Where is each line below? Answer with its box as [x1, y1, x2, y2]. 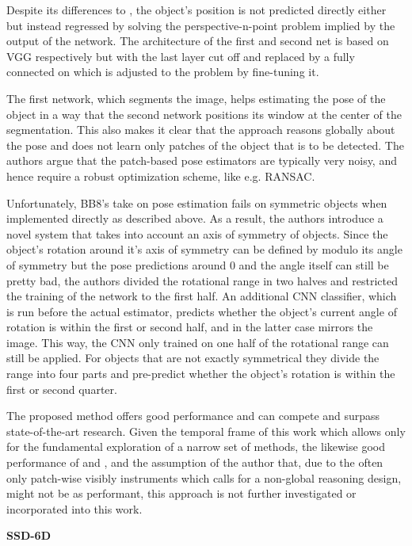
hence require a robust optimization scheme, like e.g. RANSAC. [6, 167, 315, 184]
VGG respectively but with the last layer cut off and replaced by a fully [6, 48, 355, 64]
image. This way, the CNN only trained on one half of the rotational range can [6, 334, 389, 350]
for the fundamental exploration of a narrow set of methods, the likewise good [6, 438, 385, 455]
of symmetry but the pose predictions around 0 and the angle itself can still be [6, 256, 389, 273]
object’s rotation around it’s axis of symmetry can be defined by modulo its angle [6, 241, 402, 258]
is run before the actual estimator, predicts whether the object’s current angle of [6, 303, 397, 319]
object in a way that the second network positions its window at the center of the [6, 105, 402, 122]
